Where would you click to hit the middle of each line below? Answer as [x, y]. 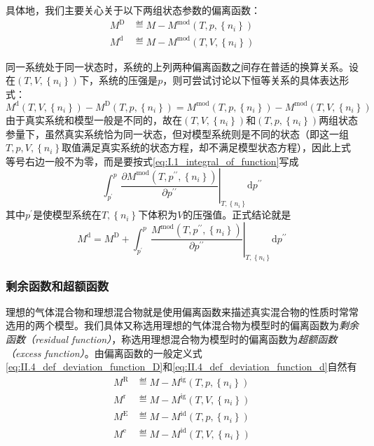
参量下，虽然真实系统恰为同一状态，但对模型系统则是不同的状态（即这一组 [177, 133]
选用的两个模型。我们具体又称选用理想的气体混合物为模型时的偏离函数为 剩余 [182, 325]
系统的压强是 [129, 80]
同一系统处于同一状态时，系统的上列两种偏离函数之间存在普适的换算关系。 [177, 66]
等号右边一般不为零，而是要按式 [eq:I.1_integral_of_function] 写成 [152, 161]
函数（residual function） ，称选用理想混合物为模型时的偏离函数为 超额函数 [172, 339]
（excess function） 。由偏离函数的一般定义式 [104, 353]
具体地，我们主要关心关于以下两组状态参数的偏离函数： [133, 10]
